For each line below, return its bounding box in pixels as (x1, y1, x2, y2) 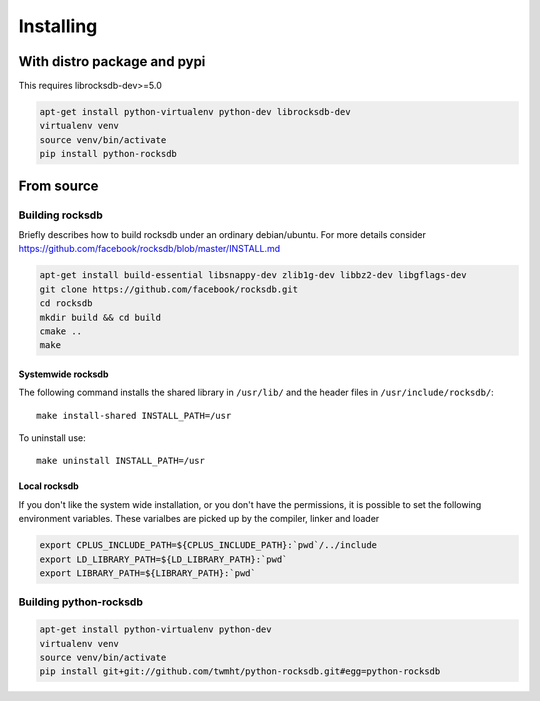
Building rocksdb (18, 208, 104, 222)
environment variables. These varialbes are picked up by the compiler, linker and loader (18, 513, 380, 525)
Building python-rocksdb (18, 595, 144, 609)
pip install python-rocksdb (39, 148, 177, 160)
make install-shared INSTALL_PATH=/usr (36, 410, 232, 421)
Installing (18, 15, 98, 37)
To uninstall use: (18, 432, 86, 444)
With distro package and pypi (18, 53, 206, 70)
